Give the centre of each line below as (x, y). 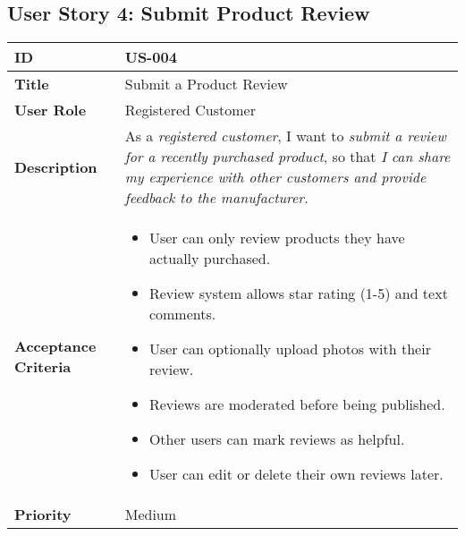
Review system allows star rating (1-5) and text (298, 294)
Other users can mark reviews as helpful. (277, 439)
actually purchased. (210, 259)
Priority (43, 515)
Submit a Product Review (206, 84)
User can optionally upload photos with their (290, 349)
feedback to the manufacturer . (216, 198)
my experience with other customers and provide (275, 177)
